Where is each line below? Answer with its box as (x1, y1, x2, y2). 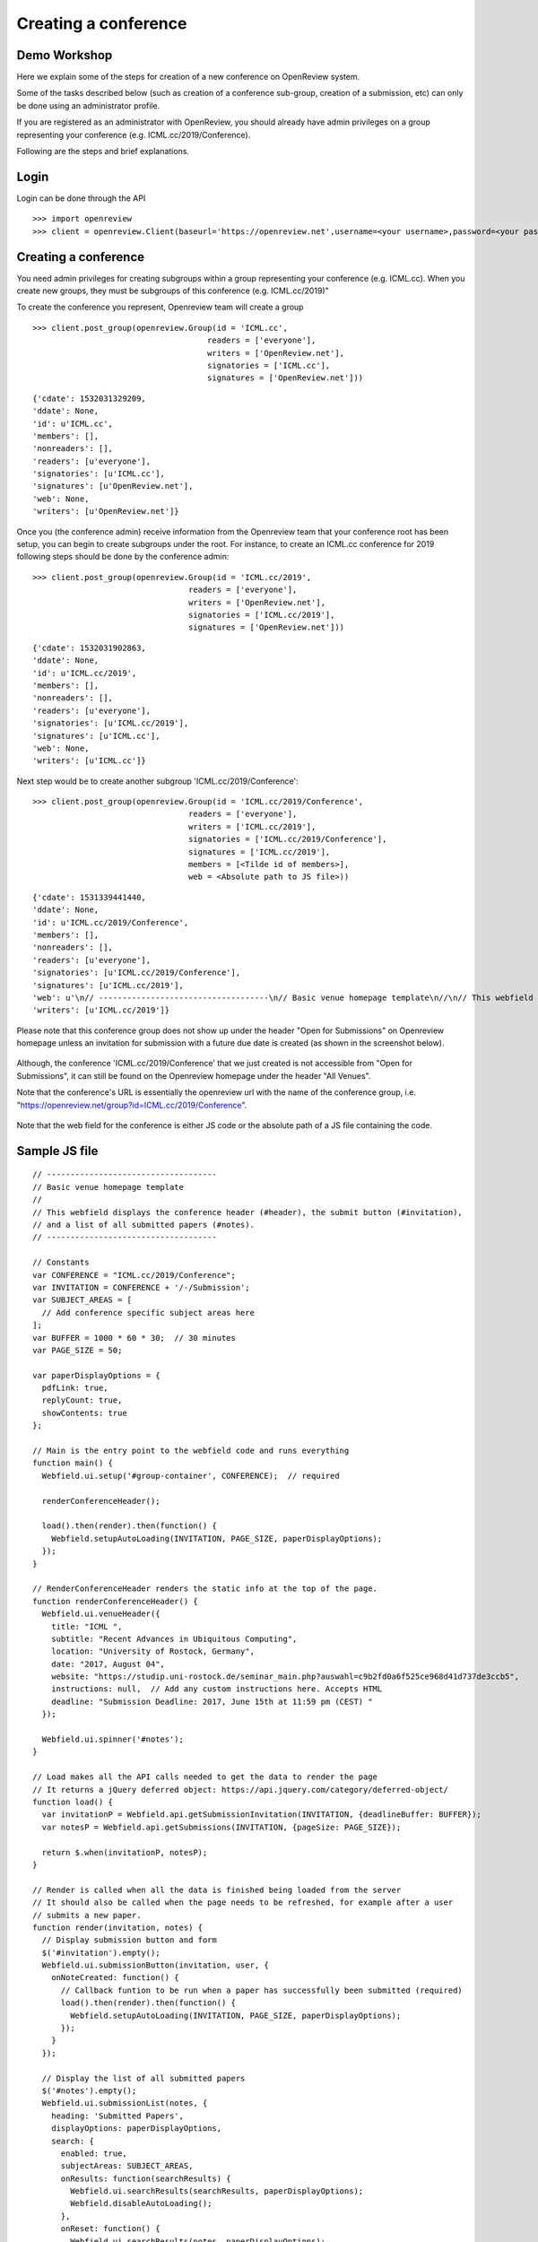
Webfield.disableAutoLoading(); (70, 2198, 213, 2209)
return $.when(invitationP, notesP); (41, 1847, 208, 1857)
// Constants (32, 1257, 90, 1268)
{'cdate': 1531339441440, (32, 892, 147, 902)
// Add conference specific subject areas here (41, 1308, 256, 1317)
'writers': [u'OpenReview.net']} (32, 507, 179, 517)
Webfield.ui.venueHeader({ (41, 1609, 161, 1619)
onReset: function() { (60, 2224, 161, 2234)
